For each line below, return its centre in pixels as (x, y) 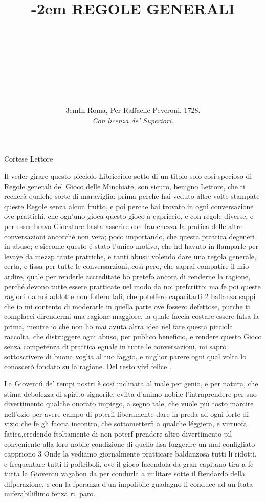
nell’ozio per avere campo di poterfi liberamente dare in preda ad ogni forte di (127, 413)
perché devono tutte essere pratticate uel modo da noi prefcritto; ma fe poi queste (132, 286)
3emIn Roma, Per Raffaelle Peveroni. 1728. (133, 110)
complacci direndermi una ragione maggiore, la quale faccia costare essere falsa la (131, 316)
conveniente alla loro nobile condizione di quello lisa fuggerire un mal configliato (130, 443)
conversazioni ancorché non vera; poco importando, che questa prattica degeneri (129, 236)
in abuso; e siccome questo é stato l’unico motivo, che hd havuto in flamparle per (131, 246)
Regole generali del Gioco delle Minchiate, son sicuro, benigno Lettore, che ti (125, 186)
